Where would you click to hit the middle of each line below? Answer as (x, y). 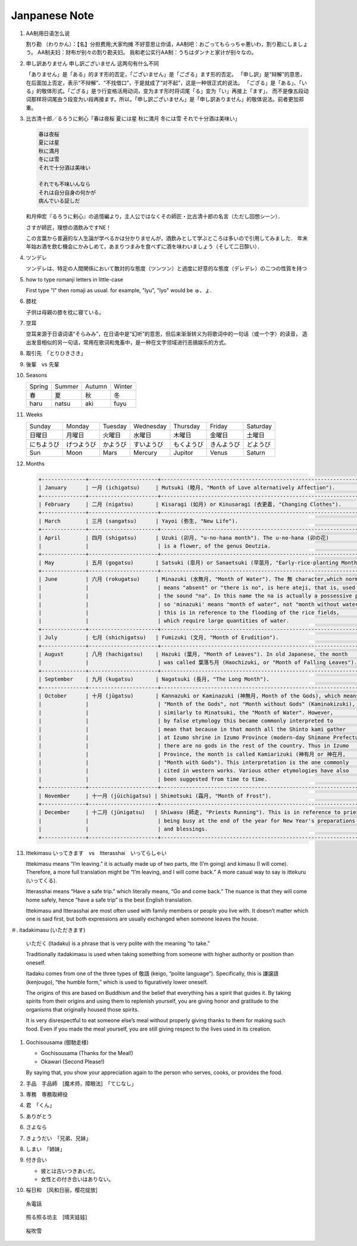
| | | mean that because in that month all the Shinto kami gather (192, 729)
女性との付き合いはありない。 (77, 1179)
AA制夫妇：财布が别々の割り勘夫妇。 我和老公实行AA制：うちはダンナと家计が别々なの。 (147, 52)
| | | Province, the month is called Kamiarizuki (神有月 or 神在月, (192, 754)
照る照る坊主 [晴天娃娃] (57, 1217)
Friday (219, 426)
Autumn (96, 387)
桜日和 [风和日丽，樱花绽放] (62, 1190)
